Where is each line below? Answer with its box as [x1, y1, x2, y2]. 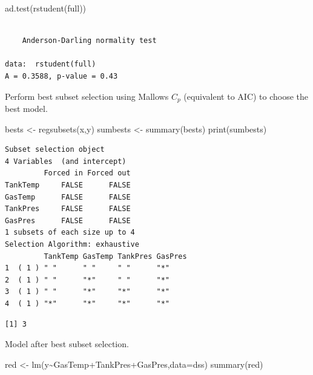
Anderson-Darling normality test [22, 36, 157, 45]
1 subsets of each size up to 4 [5, 228, 135, 237]
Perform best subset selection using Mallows [5, 90, 169, 102]
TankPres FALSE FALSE [5, 204, 131, 214]
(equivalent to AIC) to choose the [183, 90, 309, 102]
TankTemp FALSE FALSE [5, 180, 131, 189]
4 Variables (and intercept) [5, 157, 127, 166]
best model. [5, 102, 48, 115]
